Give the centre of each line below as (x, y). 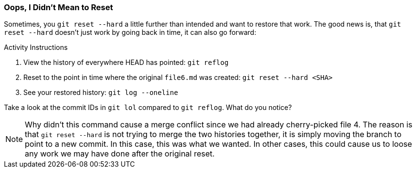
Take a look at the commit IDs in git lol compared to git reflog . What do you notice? (148, 108)
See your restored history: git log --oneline (101, 93)
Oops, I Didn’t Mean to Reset (59, 7)
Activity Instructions (36, 47)
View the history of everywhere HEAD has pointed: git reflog (126, 63)
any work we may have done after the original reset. (120, 154)
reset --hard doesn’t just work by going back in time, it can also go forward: (130, 32)
